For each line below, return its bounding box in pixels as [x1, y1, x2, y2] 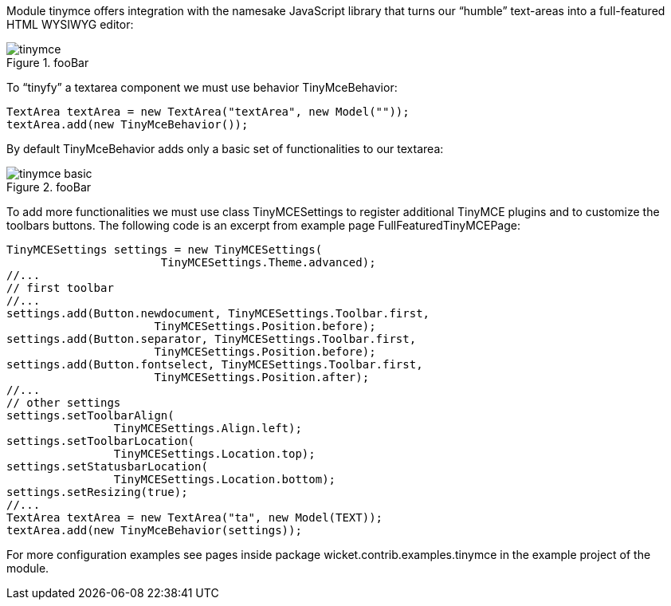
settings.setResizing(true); [6, 486, 188, 498]
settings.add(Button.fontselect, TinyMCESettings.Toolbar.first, [6, 358, 423, 371]
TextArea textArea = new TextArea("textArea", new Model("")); [6, 105, 410, 118]
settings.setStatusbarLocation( [6, 460, 208, 473]
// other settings [6, 396, 121, 409]
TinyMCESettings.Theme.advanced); [160, 256, 376, 269]
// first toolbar [6, 281, 114, 294]
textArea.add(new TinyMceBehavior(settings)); [6, 524, 302, 537]
